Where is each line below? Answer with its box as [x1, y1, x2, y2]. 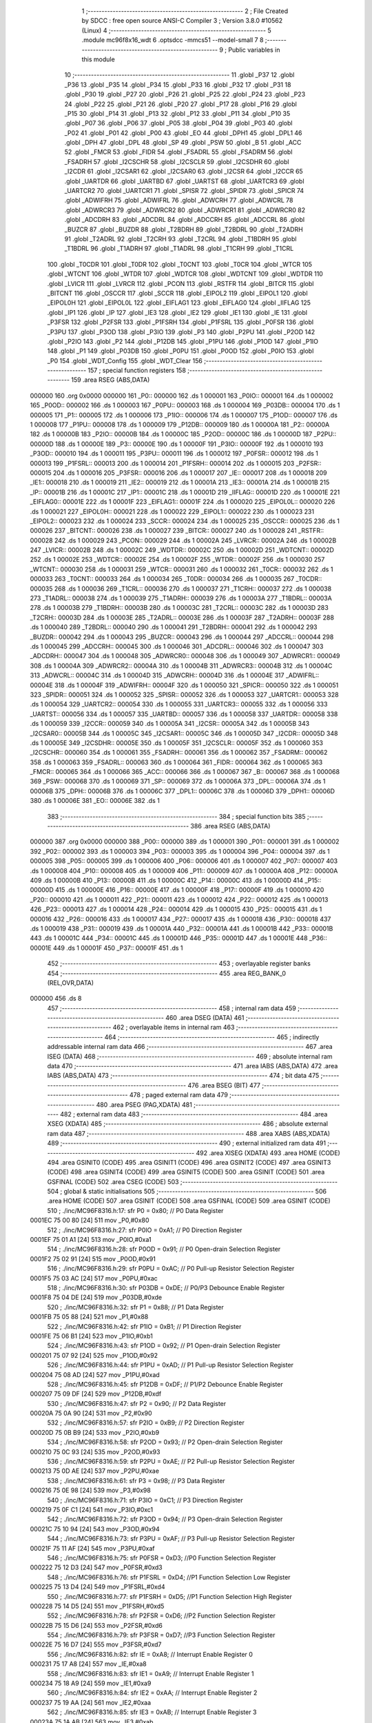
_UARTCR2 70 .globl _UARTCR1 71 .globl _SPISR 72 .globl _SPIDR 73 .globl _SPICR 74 [64, 187, 304, 195]
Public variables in [228, 45, 280, 54]
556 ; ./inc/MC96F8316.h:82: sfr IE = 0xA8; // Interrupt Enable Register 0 [47, 1650, 253, 1658]
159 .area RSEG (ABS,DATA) [71, 376, 150, 384]
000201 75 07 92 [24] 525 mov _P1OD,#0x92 [30, 1351, 158, 1359]
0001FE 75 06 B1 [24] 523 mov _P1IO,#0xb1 [30, 1332, 153, 1340]
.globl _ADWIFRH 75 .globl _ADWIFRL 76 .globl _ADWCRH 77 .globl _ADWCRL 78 [64, 196, 293, 205]
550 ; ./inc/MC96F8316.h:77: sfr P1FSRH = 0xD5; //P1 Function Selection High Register [47, 1592, 292, 1600]
